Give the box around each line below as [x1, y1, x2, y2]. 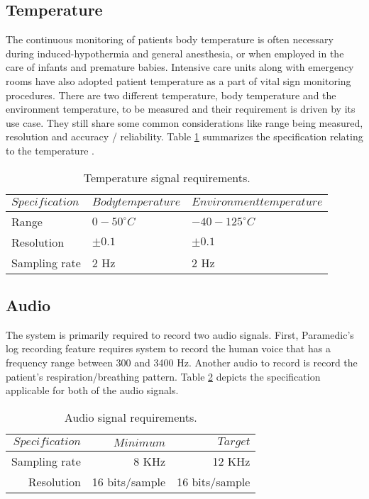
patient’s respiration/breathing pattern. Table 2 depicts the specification [6, 369, 321, 383]
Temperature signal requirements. [83, 169, 250, 186]
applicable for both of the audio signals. [6, 383, 179, 398]
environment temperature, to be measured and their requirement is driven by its [6, 101, 356, 116]
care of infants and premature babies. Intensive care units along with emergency [6, 60, 354, 74]
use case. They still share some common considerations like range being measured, [6, 115, 363, 130]
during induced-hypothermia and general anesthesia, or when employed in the [6, 45, 344, 60]
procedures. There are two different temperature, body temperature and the [6, 87, 336, 102]
